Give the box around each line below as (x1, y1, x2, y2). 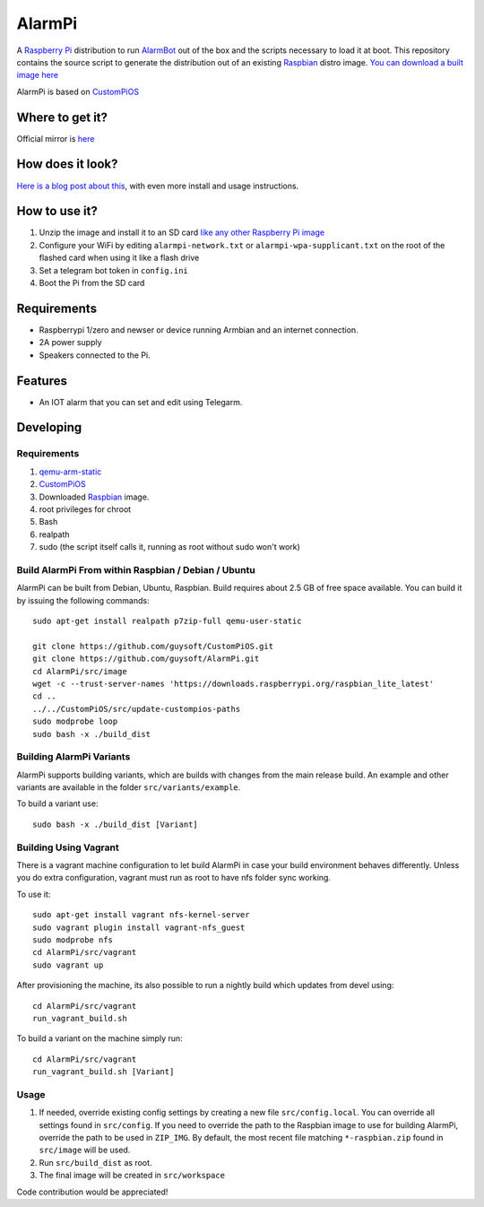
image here (16, 70, 58, 81)
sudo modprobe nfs (32, 934, 114, 945)
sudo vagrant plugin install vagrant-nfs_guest (32, 922, 246, 933)
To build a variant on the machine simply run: (16, 1033, 183, 1044)
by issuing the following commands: (16, 595, 150, 605)
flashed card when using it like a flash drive (39, 252, 200, 264)
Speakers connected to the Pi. (39, 350, 151, 360)
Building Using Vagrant (16, 841, 120, 854)
